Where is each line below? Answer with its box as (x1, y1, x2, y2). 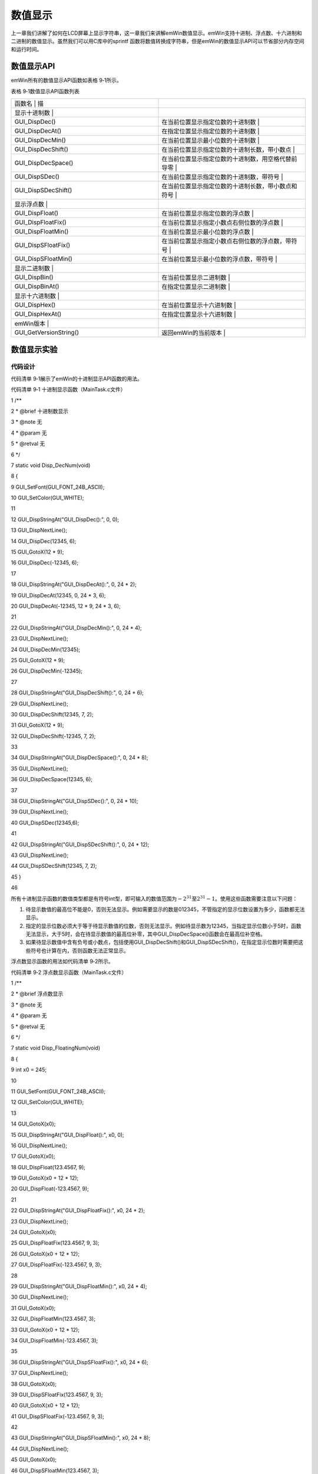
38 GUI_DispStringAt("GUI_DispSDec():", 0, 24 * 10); (11, 798, 138, 805)
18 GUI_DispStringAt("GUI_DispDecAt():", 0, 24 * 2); (11, 581, 137, 588)
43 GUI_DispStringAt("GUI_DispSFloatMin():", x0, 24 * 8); (11, 1434, 151, 1442)
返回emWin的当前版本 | (161, 329, 226, 337)
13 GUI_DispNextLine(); (11, 527, 68, 534)
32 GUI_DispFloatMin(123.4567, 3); (11, 1315, 95, 1322)
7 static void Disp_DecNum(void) (11, 462, 91, 469)
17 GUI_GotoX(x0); (11, 1153, 55, 1160)
